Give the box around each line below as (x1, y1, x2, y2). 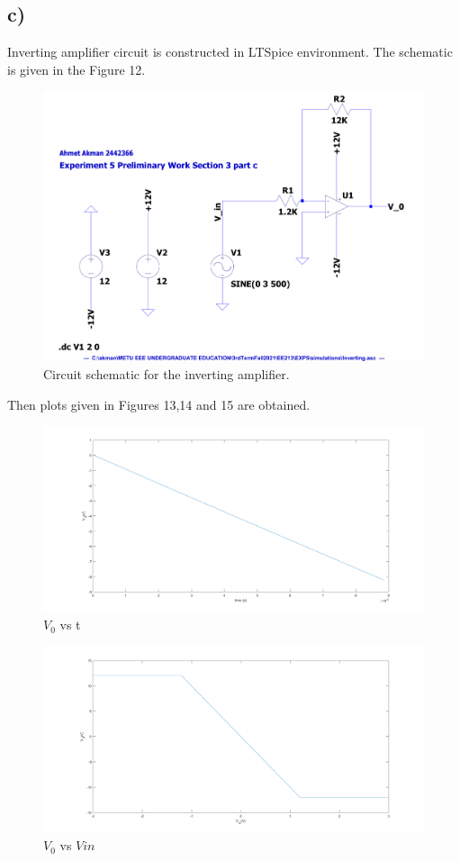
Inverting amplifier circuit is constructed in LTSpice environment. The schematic (7, 42, 453, 61)
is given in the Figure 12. (7, 59, 146, 78)
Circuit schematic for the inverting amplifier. (43, 365, 290, 384)
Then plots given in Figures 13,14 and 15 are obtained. (7, 394, 311, 413)
